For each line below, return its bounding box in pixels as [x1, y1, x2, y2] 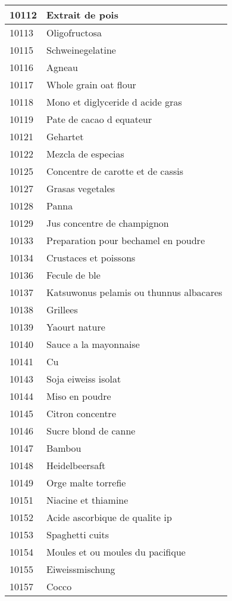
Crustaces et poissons [46, 251, 136, 264]
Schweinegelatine [46, 43, 116, 57]
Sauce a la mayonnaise [46, 337, 140, 351]
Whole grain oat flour [46, 78, 136, 91]
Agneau [46, 60, 78, 74]
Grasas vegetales [46, 181, 115, 195]
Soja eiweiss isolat [46, 372, 121, 386]
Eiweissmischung [46, 562, 115, 576]
